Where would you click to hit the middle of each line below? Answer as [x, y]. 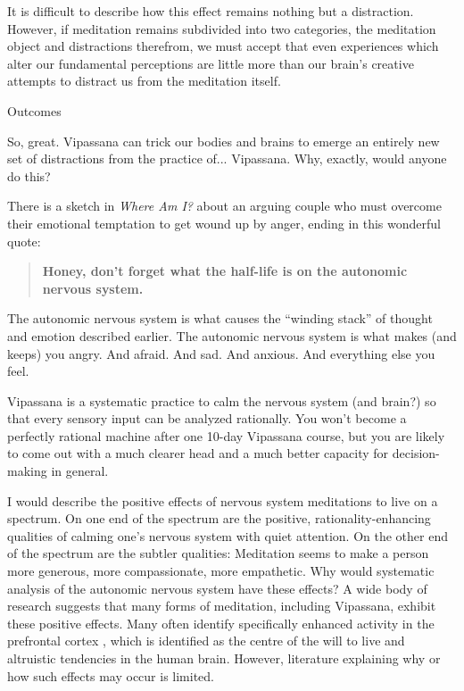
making [27, 471]
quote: [24, 241]
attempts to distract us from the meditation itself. [144, 81]
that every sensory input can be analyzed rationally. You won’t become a [207, 418]
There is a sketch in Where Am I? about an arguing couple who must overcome [224, 206]
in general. [80, 471]
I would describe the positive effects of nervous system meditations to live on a [223, 500]
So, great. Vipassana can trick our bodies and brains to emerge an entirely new [224, 141]
